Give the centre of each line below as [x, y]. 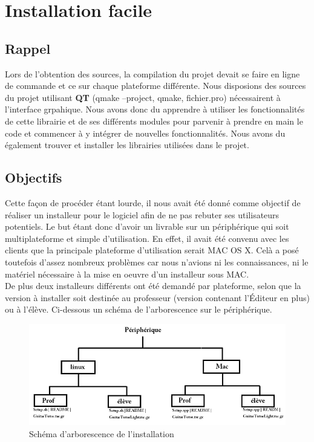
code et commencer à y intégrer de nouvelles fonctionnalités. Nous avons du [145, 133]
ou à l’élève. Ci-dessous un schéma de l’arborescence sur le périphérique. [139, 309]
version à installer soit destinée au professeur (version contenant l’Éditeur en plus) [157, 297]
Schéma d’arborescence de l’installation [102, 433]
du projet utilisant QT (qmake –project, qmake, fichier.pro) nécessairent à [143, 97]
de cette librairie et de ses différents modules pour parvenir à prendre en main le [154, 121]
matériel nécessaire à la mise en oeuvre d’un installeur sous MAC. [127, 274]
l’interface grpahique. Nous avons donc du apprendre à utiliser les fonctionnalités [155, 109]
